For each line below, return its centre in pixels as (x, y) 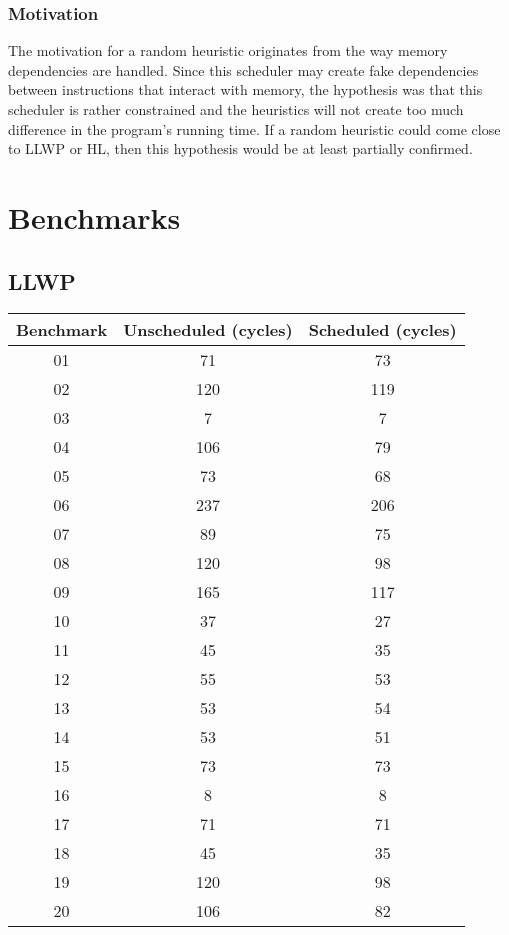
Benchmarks (94, 216)
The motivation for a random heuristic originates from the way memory (228, 50)
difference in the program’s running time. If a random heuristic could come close (254, 128)
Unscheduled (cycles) (208, 330)
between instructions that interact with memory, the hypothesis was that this (245, 89)
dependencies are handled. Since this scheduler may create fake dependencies (243, 69)
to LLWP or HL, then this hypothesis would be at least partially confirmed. (240, 148)
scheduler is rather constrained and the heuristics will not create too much (236, 109)
